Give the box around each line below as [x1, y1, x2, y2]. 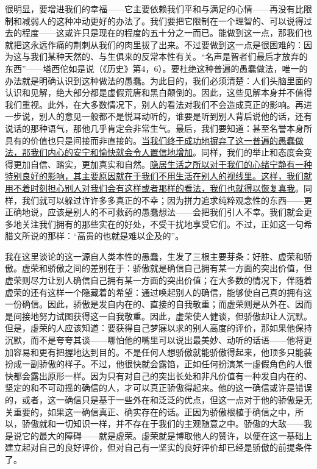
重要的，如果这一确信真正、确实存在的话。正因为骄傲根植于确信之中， [13, 405, 295, 418]
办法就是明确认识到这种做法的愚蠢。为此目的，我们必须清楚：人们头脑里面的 [5, 74, 312, 87]
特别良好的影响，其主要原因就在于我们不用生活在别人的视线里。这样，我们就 [5, 170, 312, 182]
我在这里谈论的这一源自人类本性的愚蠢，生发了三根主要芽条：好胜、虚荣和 [5, 249, 304, 262]
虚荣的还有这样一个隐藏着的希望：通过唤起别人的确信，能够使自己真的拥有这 [5, 285, 312, 298]
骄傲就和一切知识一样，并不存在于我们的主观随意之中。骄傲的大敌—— [21, 417, 304, 430]
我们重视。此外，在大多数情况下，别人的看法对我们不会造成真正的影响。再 [5, 98, 304, 110]
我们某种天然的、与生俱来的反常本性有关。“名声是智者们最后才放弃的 [30, 50, 308, 63]
